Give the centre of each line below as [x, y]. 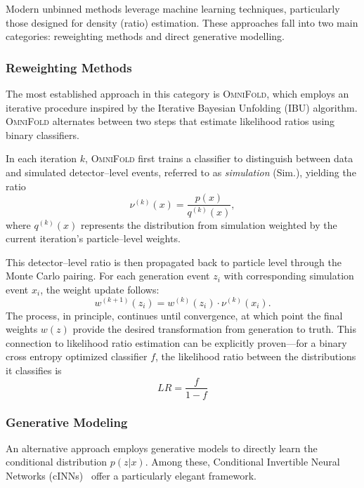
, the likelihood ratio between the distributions [256, 356]
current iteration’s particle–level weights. [93, 238]
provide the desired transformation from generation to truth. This [214, 329]
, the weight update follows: [100, 289]
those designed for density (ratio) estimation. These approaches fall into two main [182, 22]
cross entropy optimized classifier [77, 356]
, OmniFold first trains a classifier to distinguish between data [219, 158]
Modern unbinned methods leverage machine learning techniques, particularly [173, 8]
